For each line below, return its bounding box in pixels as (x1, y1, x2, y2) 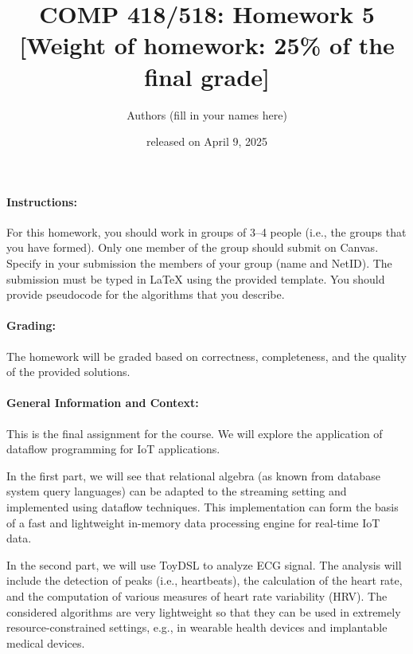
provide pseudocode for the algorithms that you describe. (6, 286, 285, 303)
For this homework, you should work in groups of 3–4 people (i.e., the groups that (6, 223, 407, 240)
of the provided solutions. (6, 363, 131, 380)
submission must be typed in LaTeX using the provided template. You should (6, 270, 385, 287)
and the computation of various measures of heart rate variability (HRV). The (6, 587, 388, 604)
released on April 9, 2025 (146, 133, 268, 150)
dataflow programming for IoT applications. (6, 441, 220, 457)
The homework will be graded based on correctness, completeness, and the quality (6, 347, 407, 364)
